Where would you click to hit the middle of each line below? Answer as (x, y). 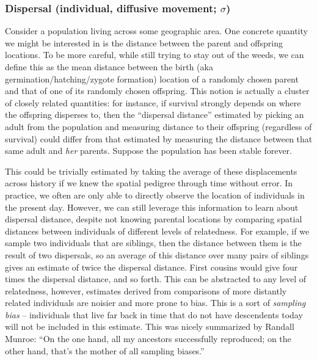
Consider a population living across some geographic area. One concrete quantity (156, 31)
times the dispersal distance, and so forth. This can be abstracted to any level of (155, 279)
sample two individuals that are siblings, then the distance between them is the (153, 243)
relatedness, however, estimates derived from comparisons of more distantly (146, 290)
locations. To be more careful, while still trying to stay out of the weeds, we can (155, 55)
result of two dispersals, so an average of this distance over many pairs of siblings (157, 254)
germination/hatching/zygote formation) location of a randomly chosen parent (152, 78)
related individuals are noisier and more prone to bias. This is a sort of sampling (155, 303)
